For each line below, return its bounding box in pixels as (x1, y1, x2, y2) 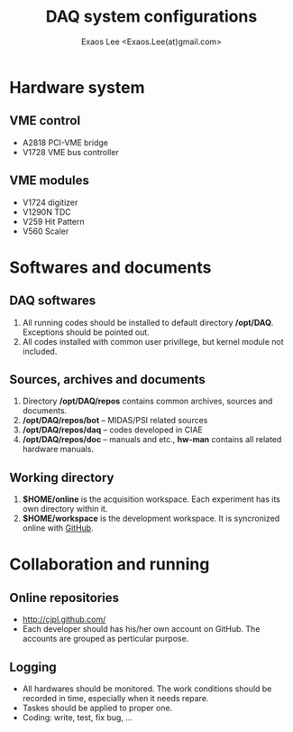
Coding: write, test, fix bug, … (22, 712, 133, 723)
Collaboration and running (9, 554, 210, 575)
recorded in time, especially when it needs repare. (22, 693, 209, 703)
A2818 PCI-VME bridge (22, 137, 108, 148)
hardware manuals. (22, 444, 95, 455)
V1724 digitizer (22, 197, 78, 208)
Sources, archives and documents (9, 372, 206, 387)
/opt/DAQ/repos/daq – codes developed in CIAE (22, 424, 203, 435)
